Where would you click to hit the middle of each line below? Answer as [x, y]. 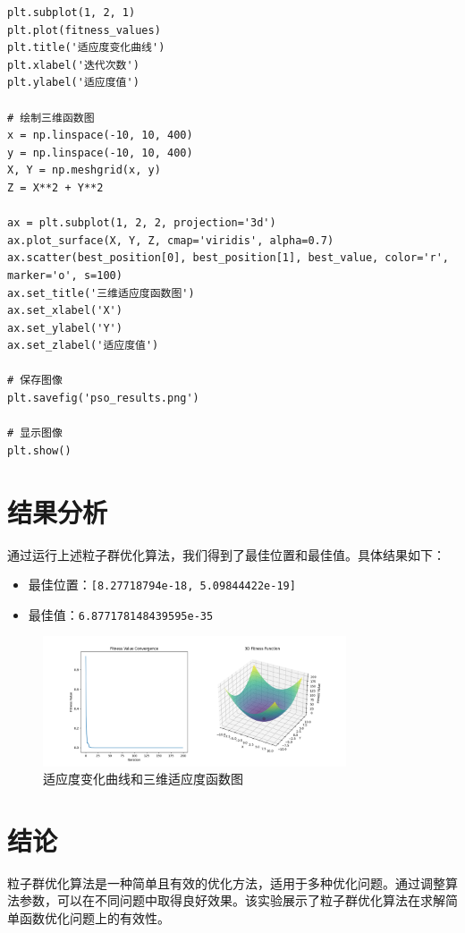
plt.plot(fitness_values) [84, 30]
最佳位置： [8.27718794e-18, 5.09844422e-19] [162, 585]
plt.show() [39, 450]
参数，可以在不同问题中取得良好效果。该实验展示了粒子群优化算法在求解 [232, 900]
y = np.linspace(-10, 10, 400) [100, 153]
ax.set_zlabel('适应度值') [83, 346]
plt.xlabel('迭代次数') [73, 65]
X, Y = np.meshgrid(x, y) [84, 170]
